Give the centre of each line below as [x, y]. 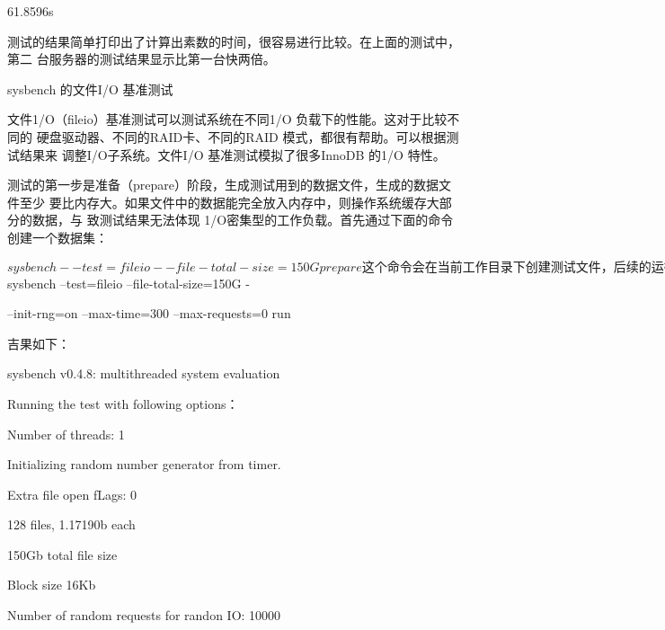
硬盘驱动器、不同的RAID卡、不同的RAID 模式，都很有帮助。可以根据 [241, 136]
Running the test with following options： [123, 403]
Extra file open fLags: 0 [72, 494]
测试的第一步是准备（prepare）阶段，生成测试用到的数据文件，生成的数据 [223, 185]
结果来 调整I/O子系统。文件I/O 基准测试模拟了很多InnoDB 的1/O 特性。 [232, 154]
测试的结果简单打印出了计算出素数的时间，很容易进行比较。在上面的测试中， [234, 41]
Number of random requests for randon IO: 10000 [144, 615]
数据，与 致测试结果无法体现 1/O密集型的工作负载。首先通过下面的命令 [243, 220]
